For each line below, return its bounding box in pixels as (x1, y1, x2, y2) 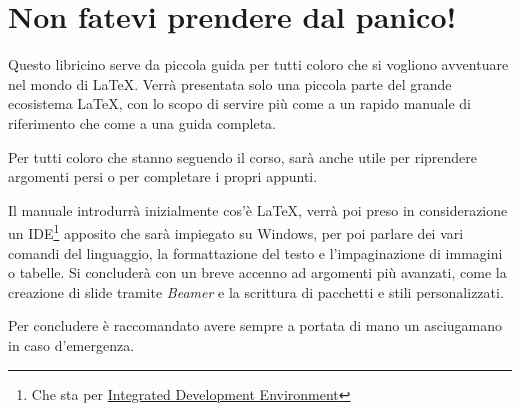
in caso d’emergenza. (8, 334, 135, 355)
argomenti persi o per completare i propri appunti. (8, 166, 318, 187)
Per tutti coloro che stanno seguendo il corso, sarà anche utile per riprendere (8, 146, 478, 167)
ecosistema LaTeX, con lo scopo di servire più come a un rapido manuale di (8, 93, 471, 114)
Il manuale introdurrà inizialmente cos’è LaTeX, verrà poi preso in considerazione (8, 199, 508, 220)
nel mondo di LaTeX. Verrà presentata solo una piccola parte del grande (8, 73, 452, 94)
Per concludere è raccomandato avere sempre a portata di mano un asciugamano (8, 315, 503, 336)
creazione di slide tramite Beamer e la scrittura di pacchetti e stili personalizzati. (8, 281, 504, 302)
